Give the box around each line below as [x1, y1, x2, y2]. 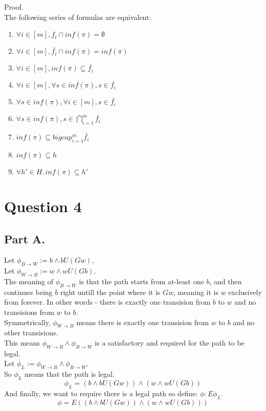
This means [4, 337, 40, 348]
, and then [209, 276, 242, 286]
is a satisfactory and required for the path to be [95, 337, 245, 348]
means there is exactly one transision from [76, 316, 209, 327]
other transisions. [4, 327, 58, 338]
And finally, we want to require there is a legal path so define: [4, 387, 198, 398]
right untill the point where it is [60, 286, 161, 297]
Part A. [4, 231, 45, 246]
